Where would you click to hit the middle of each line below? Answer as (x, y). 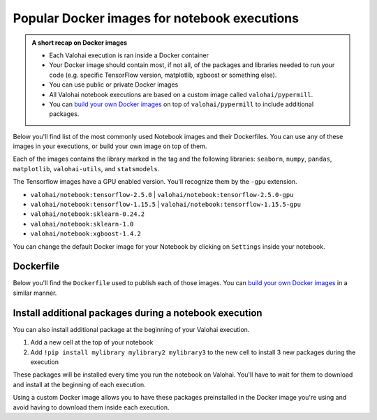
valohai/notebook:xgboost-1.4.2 (86, 234)
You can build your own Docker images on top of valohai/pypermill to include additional (182, 104)
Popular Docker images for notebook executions (156, 18)
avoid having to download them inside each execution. (91, 407)
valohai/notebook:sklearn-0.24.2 (88, 214)
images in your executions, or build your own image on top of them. (110, 146)
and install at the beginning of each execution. (79, 384)
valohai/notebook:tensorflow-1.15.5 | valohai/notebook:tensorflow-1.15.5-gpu (166, 204)
